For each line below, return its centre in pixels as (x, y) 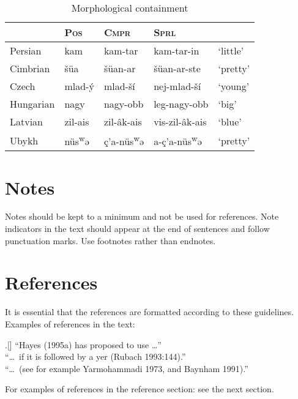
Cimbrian (30, 68)
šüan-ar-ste (177, 68)
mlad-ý (79, 86)
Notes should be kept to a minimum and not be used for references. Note (142, 216)
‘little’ (231, 50)
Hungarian (32, 104)
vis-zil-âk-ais (180, 121)
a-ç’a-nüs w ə (178, 140)
